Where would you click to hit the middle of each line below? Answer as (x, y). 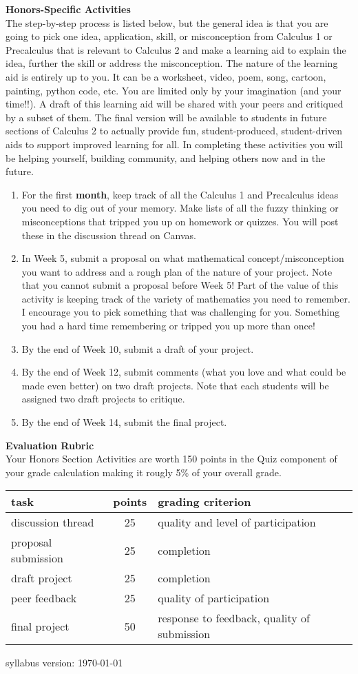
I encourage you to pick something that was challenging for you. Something (181, 312)
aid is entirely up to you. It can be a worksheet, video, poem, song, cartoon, (166, 76)
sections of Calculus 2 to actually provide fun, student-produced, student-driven (174, 131)
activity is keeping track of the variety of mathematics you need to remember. (186, 298)
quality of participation (214, 598)
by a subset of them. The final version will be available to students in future (166, 117)
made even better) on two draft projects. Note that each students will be (175, 385)
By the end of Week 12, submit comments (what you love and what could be (184, 372)
